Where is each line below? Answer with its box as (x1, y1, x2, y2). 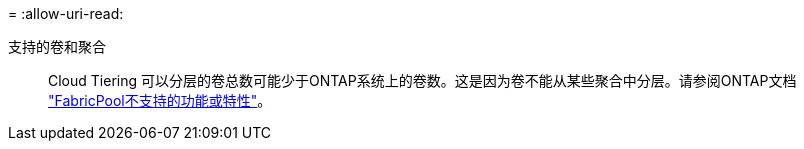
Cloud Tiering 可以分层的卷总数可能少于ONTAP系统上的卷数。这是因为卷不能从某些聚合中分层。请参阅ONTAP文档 (48, 72, 797, 89)
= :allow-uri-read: (8, 5, 124, 22)
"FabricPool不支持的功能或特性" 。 (48, 92, 272, 109)
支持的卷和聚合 (8, 38, 106, 55)
